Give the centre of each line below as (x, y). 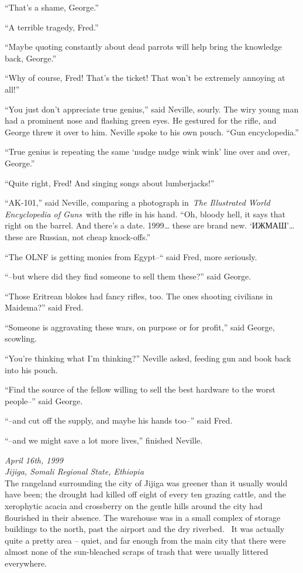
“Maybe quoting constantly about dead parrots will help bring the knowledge (143, 47)
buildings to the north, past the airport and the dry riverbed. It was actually (145, 529)
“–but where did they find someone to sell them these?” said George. (128, 276)
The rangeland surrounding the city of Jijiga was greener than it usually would (146, 482)
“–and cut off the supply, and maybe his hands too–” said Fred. (119, 420)
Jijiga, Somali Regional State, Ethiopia (74, 471)
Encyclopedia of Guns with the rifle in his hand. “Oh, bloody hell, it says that (145, 214)
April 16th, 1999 (34, 460)
